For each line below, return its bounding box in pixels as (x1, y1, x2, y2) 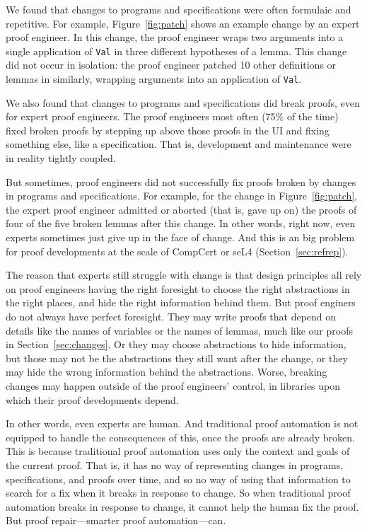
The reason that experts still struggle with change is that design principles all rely (6, 267, 362, 282)
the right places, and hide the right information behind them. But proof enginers (6, 295, 356, 310)
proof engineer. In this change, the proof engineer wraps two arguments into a (6, 30, 344, 45)
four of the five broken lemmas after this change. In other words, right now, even (6, 216, 356, 231)
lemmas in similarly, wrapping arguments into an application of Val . (6, 71, 302, 86)
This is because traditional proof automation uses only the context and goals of (6, 444, 350, 458)
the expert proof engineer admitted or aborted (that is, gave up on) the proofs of (6, 202, 357, 216)
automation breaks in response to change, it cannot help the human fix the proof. (6, 499, 359, 514)
